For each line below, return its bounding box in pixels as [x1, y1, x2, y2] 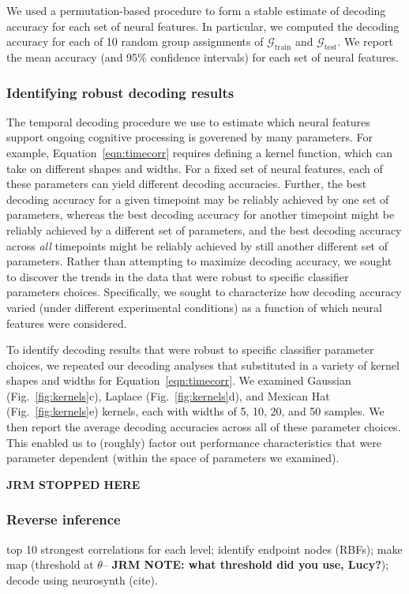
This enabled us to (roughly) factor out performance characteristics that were [6, 434, 382, 450]
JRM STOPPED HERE [6, 476, 141, 492]
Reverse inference [6, 509, 121, 529]
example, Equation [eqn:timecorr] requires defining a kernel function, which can [6, 144, 392, 160]
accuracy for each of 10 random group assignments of [6, 33, 264, 50]
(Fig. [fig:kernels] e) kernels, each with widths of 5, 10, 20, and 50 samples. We [6, 403, 385, 419]
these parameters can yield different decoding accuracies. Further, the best [6, 175, 367, 192]
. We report [337, 33, 393, 50]
